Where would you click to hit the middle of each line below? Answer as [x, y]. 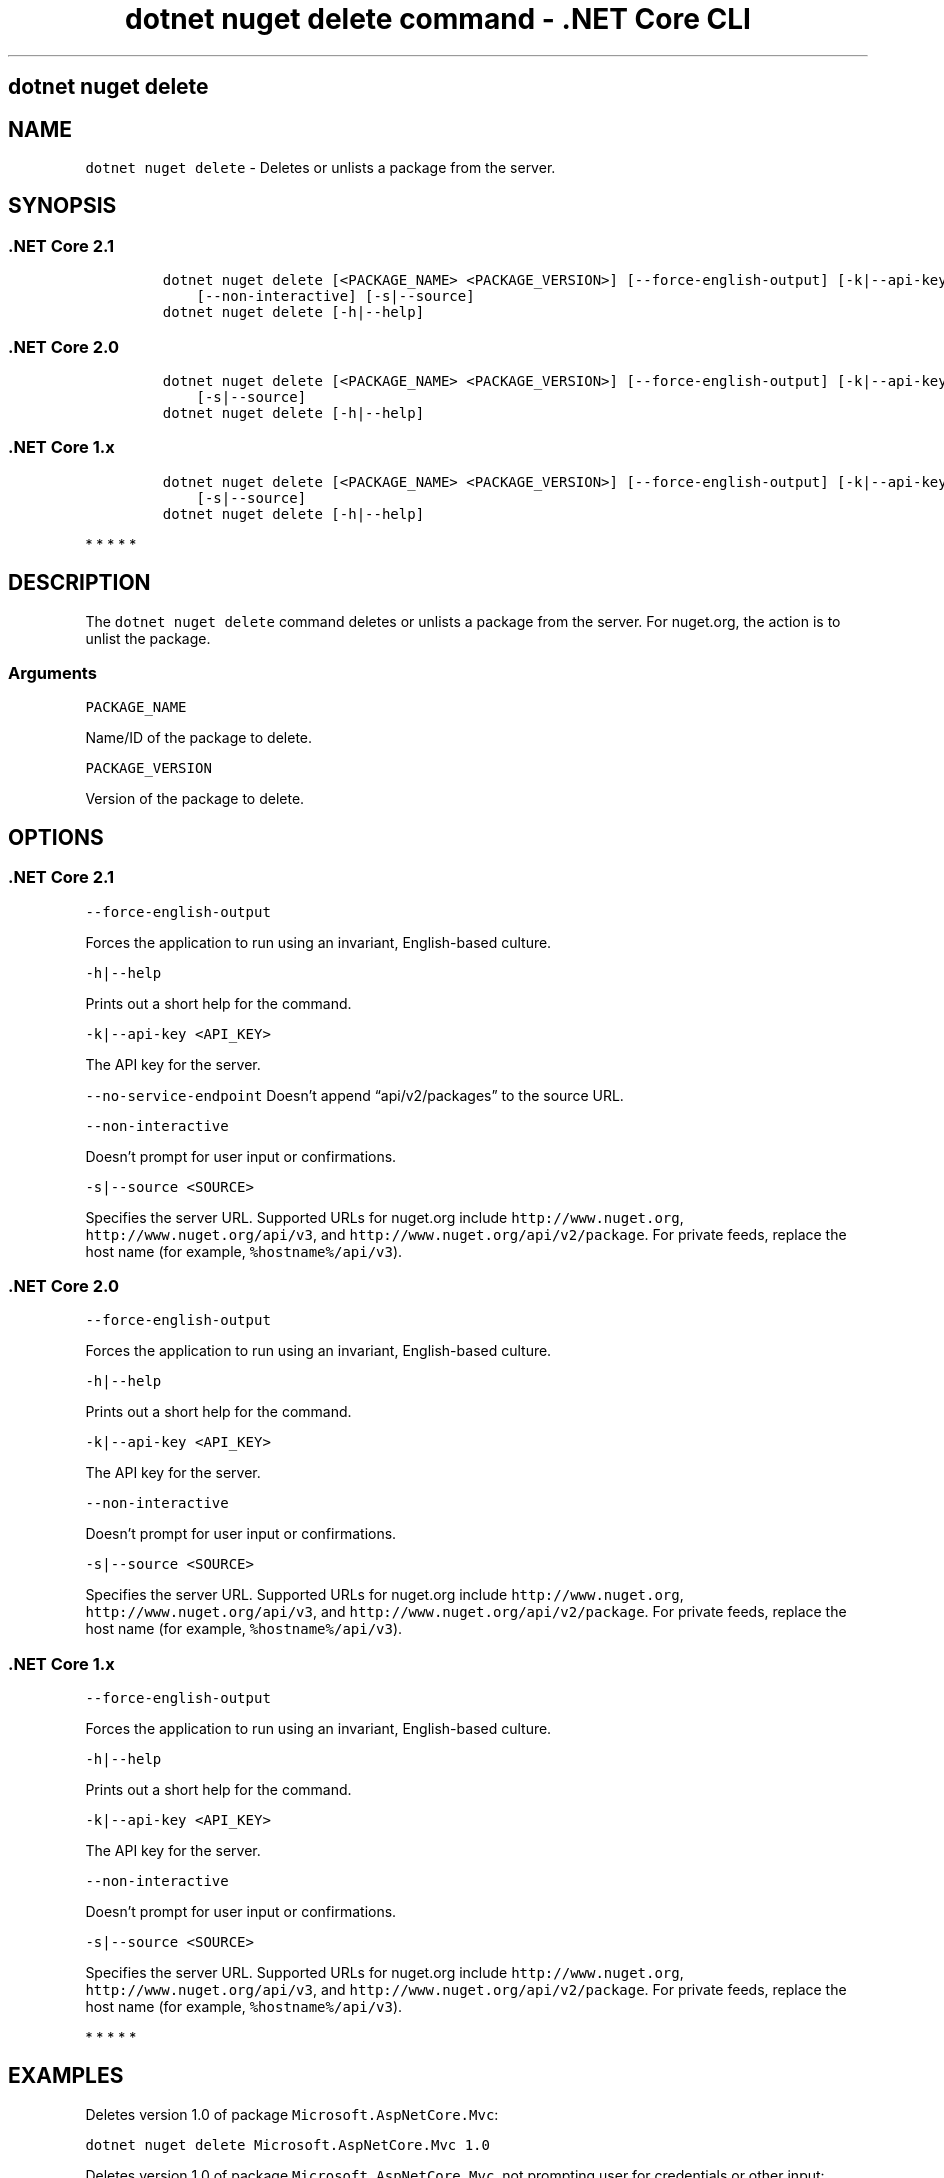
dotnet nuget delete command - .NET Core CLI [438, 19]
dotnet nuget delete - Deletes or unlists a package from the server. [320, 168]
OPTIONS [56, 837]
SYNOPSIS [62, 206]
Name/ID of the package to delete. [199, 738]
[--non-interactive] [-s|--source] [335, 296]
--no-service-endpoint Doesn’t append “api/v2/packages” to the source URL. [354, 1095]
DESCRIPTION [79, 583]
